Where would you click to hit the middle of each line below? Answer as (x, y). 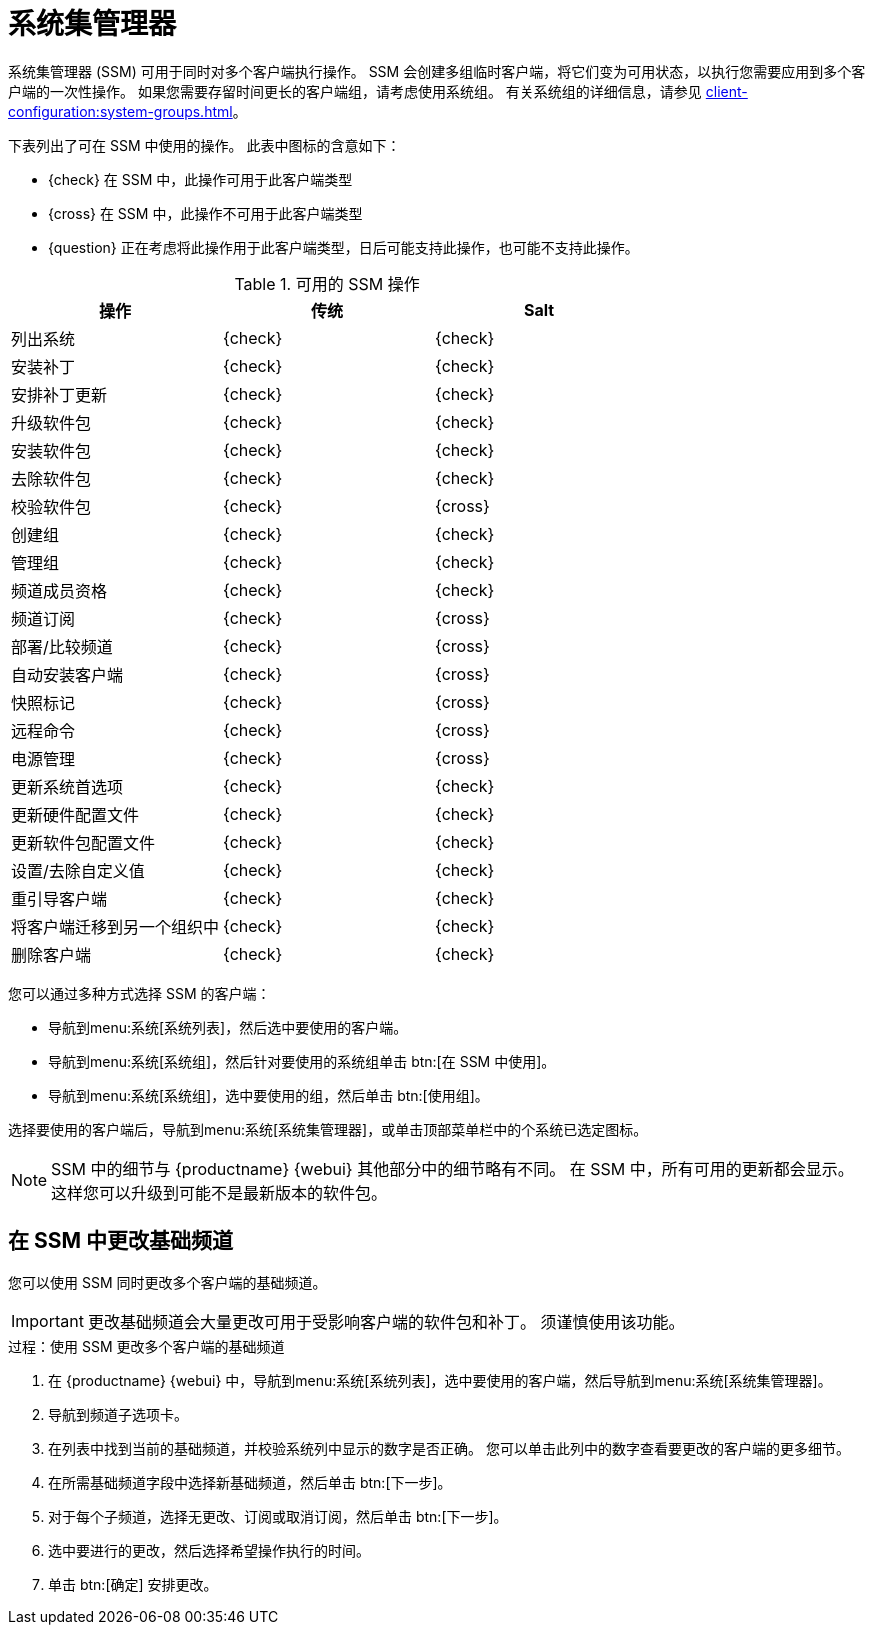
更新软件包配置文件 (83, 842)
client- (726, 91)
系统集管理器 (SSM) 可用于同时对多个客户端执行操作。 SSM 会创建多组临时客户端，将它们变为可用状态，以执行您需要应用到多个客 (437, 71)
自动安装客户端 (67, 674)
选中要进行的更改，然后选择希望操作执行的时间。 (209, 1550)
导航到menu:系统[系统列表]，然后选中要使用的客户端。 (228, 1027)
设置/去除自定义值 (78, 870)
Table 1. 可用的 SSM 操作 (327, 283)
